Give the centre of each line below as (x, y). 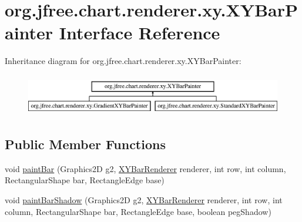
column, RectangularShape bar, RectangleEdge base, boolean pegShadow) (138, 211)
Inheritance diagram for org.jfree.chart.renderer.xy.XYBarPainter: (123, 61)
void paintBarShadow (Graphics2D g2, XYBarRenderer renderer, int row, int (144, 200)
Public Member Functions (85, 144)
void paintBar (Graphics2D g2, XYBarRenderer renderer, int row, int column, (145, 168)
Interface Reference (140, 33)
